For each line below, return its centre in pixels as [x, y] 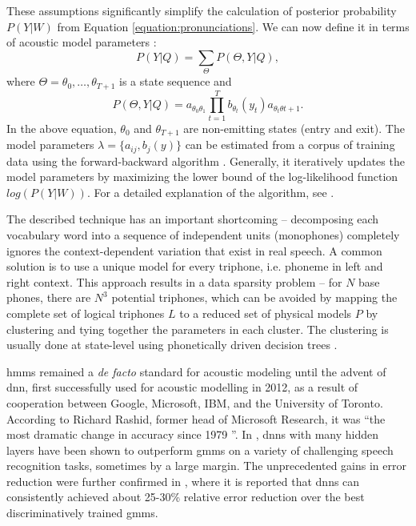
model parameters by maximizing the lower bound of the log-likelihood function [202, 177]
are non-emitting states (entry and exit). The [294, 128]
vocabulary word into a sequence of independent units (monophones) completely [203, 234]
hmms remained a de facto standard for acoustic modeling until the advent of [196, 371]
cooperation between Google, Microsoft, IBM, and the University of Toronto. [195, 402]
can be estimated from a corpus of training [290, 145]
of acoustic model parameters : [82, 42]
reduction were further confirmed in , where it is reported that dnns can [183, 481]
